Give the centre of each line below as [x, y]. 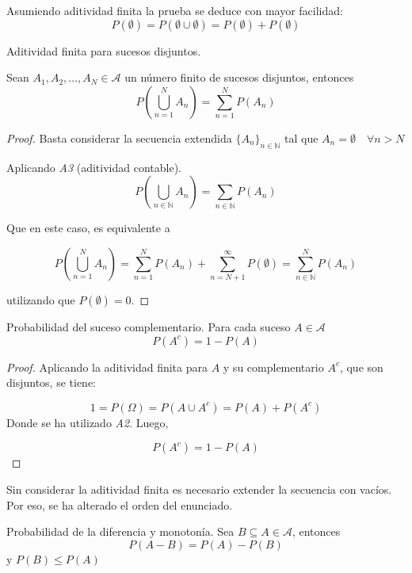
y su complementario [273, 367]
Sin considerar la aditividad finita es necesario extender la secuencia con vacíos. [199, 489]
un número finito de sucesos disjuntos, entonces [239, 77]
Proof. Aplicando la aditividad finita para [107, 367]
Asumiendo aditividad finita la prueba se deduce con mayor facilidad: [175, 10]
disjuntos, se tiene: [51, 382]
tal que [301, 138]
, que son [361, 367]
